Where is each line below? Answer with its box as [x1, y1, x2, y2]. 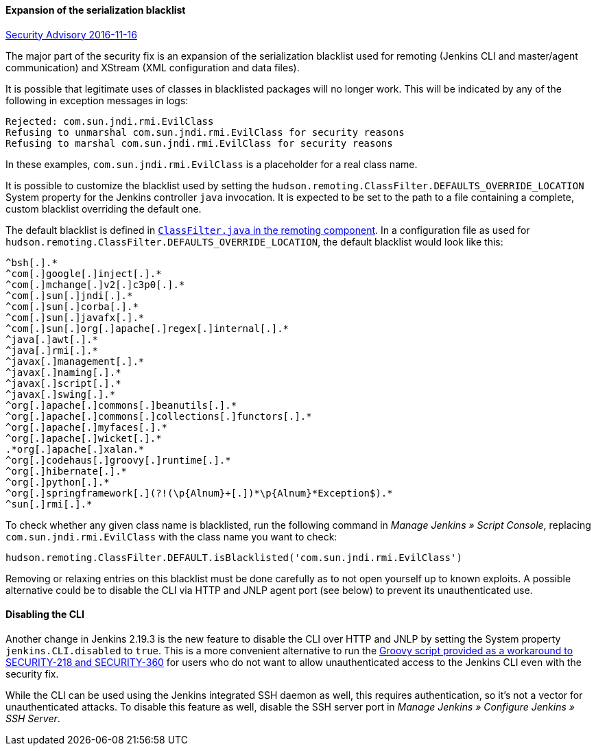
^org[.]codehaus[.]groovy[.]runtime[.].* [5, 454, 231, 466]
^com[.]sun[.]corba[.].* [5, 300, 139, 312]
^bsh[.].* [5, 257, 58, 268]
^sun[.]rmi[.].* [5, 498, 93, 510]
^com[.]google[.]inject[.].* [5, 267, 162, 279]
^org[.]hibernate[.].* [5, 465, 128, 477]
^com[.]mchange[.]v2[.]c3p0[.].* [5, 278, 185, 290]
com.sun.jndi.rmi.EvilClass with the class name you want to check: [5, 530, 337, 543]
